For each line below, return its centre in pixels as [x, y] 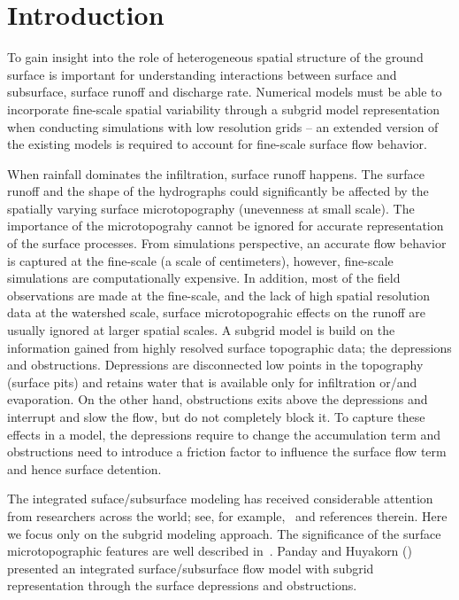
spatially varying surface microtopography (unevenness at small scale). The [211, 208]
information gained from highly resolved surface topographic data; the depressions [229, 347]
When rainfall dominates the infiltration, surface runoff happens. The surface [216, 173]
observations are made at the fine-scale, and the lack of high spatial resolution [219, 295]
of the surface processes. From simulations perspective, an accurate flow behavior [227, 243]
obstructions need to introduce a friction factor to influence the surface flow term [227, 452]
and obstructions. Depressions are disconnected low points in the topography [215, 365]
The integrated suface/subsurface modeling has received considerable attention [220, 499]
